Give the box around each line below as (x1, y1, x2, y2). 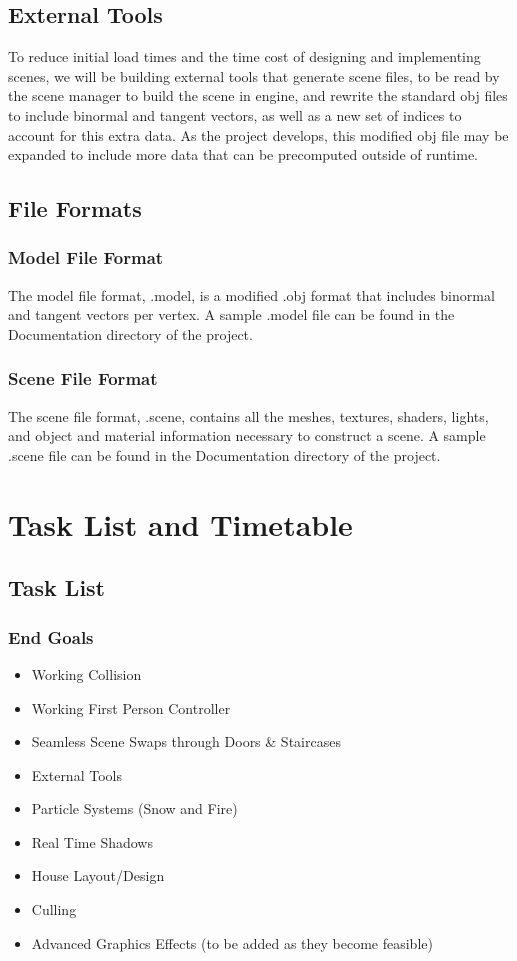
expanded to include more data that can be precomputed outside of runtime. (8, 144, 478, 165)
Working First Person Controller (31, 697, 231, 718)
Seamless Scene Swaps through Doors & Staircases (31, 731, 341, 752)
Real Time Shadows (31, 831, 153, 852)
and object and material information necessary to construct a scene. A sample (8, 425, 486, 446)
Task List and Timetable (8, 503, 353, 544)
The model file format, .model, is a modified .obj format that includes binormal (8, 284, 495, 305)
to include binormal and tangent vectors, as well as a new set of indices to (8, 104, 462, 125)
